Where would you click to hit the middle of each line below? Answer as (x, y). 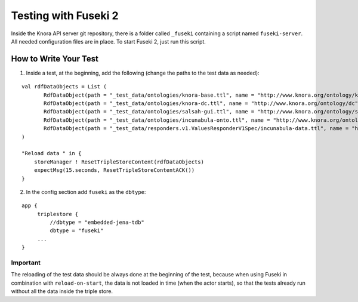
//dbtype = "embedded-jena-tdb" (97, 223)
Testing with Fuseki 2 (65, 16)
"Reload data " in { (52, 153)
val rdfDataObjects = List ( (64, 87)
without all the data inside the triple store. (62, 291)
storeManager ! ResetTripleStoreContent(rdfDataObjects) (119, 162)
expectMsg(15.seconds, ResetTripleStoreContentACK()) (114, 170)
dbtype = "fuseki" (77, 231)
